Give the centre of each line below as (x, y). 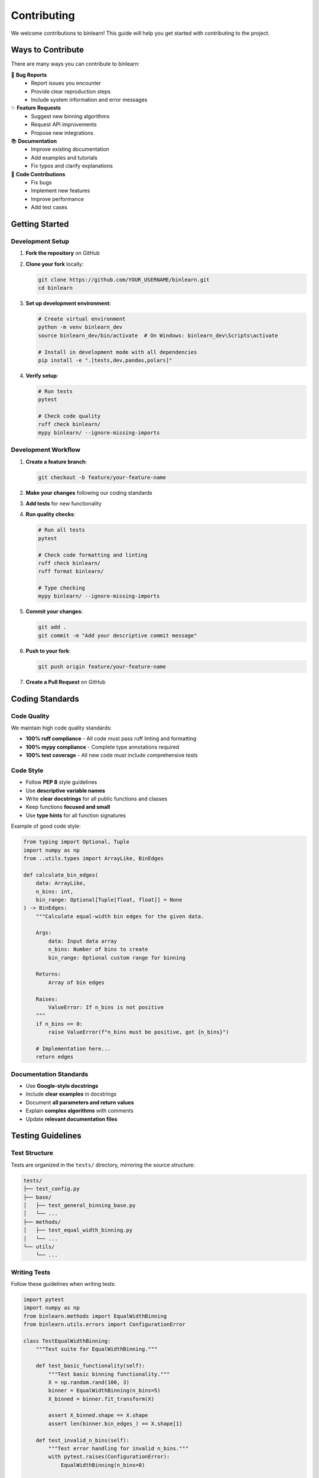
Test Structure (32, 1153)
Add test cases (49, 208)
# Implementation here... (73, 1048)
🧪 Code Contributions (38, 174)
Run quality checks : (51, 514)
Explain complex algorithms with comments (80, 1111)
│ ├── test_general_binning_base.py (79, 1205)
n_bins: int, (55, 892)
